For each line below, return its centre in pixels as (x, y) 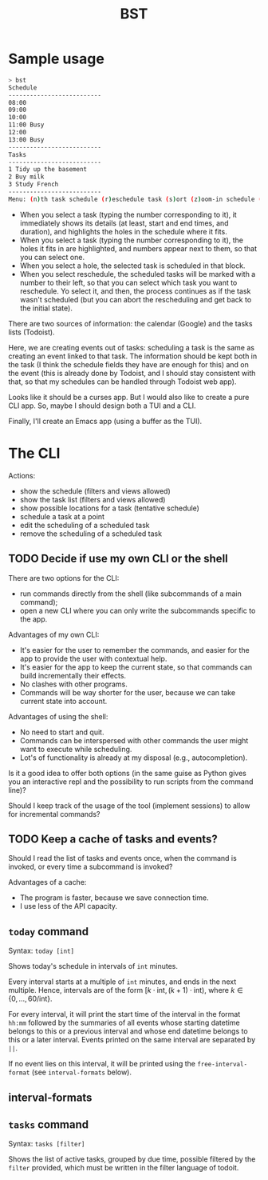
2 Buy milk (26, 177)
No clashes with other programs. (73, 684)
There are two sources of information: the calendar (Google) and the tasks (130, 323)
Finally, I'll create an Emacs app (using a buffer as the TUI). (105, 421)
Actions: (22, 475)
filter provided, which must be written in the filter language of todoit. (124, 1168)
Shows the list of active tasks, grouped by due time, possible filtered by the (132, 1159)
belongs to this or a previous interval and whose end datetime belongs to (128, 1031)
